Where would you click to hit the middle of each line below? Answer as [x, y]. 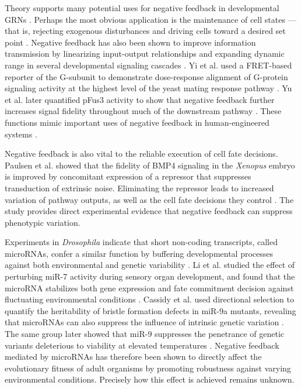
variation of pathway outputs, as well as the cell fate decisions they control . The [149, 199]
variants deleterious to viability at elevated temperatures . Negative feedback [142, 345]
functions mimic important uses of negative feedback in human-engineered [137, 122]
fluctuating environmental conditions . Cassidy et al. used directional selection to [149, 299]
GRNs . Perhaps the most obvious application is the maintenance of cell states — [150, 19]
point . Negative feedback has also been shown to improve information [130, 42]
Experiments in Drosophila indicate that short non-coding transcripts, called [141, 242]
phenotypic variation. [43, 222]
